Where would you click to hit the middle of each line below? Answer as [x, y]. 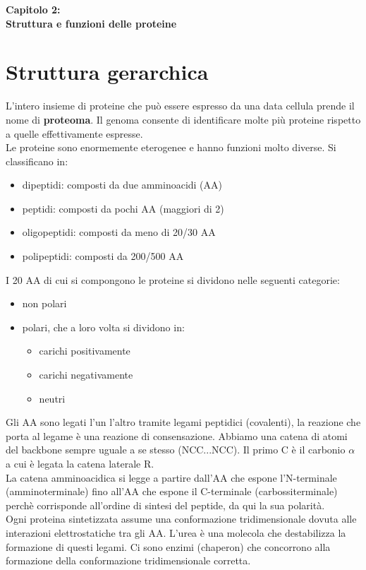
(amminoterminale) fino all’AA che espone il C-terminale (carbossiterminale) [172, 491]
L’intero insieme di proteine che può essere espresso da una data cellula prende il [180, 106]
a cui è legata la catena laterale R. [80, 463]
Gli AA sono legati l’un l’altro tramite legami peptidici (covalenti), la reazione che [183, 422]
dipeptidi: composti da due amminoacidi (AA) [122, 185]
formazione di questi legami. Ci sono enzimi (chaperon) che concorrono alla [168, 546]
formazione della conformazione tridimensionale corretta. [128, 560]
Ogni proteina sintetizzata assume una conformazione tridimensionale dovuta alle [181, 519]
